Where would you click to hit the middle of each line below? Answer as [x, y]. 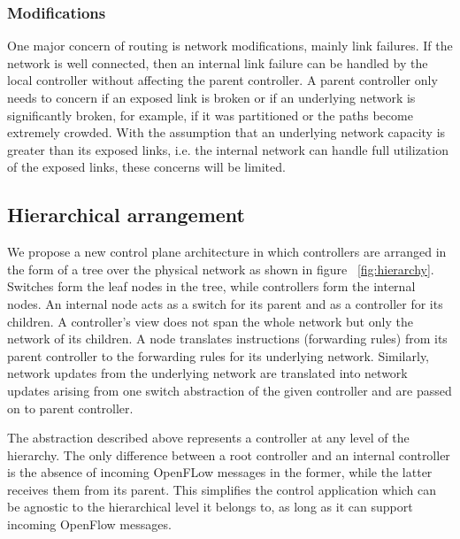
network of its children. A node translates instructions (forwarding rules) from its [227, 339]
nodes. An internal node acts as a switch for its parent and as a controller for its [225, 303]
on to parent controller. [70, 408]
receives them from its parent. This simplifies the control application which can [222, 489]
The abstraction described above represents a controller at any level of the [208, 438]
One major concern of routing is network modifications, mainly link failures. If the [230, 46]
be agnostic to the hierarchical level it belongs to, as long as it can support [210, 507]
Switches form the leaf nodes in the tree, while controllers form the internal [211, 286]
